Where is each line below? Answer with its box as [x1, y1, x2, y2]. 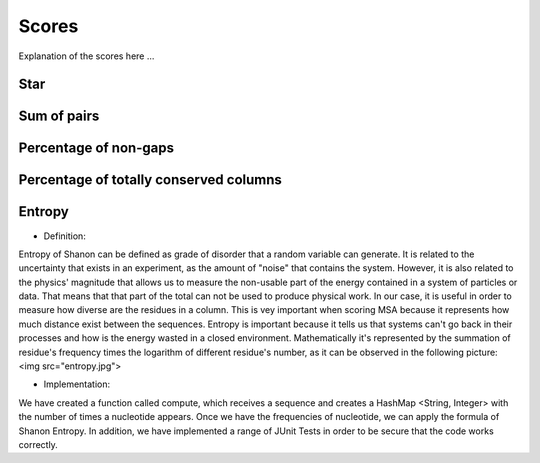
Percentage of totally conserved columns [18, 171, 282, 189]
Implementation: [43, 378, 111, 390]
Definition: [43, 230, 87, 242]
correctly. [18, 438, 59, 450]
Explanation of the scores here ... [18, 50, 155, 62]
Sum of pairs [18, 108, 100, 125]
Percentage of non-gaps [18, 140, 175, 157]
